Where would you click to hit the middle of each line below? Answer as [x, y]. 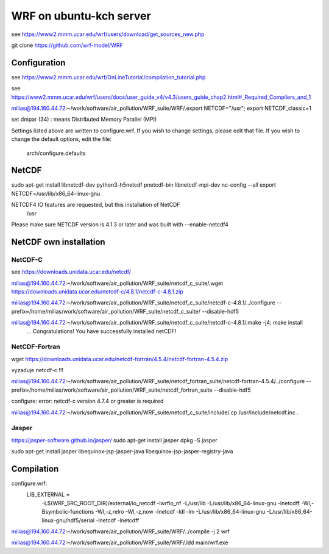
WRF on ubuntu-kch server [81, 16]
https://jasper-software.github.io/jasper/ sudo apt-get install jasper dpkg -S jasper [114, 440]
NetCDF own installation [58, 242]
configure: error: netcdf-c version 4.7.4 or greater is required [87, 401]
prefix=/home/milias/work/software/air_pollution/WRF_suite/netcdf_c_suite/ [106, 311]
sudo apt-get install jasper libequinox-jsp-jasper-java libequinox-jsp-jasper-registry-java [122, 451]
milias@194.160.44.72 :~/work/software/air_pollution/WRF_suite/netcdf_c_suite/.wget [117, 283]
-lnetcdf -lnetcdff [117, 520]
